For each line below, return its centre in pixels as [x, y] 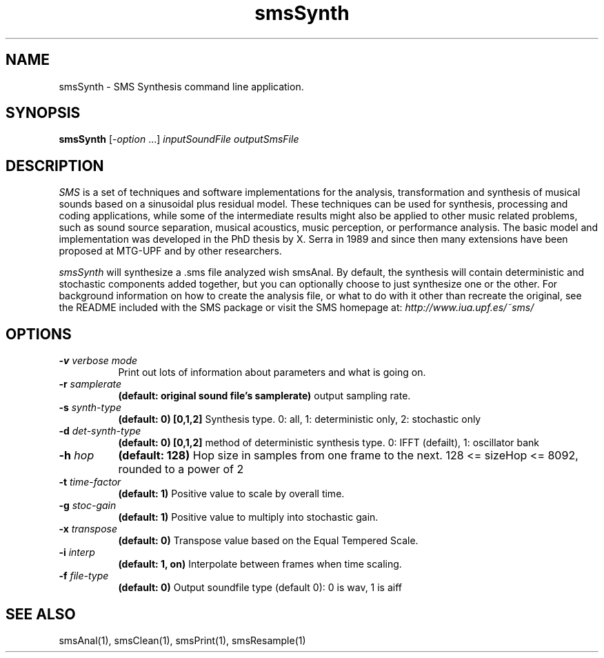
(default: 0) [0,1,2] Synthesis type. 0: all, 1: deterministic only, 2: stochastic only [300, 419]
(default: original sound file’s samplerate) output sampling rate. [264, 396]
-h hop [77, 456]
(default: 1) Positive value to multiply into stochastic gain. [248, 517]
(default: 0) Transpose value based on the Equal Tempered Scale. [268, 541]
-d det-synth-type [100, 431]
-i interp [77, 552]
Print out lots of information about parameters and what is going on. [272, 372]
